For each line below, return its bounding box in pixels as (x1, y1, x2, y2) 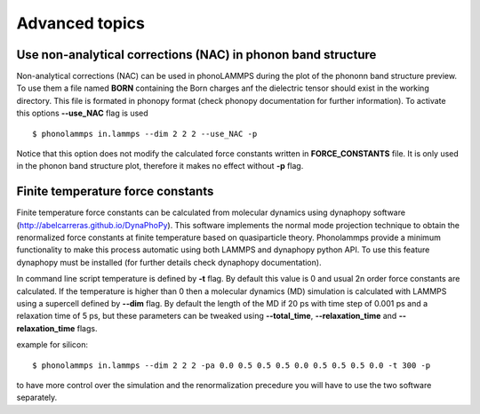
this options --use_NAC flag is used (16, 107, 148, 119)
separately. (16, 392, 58, 403)
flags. (76, 322, 98, 333)
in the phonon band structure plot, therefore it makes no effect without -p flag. (16, 161, 304, 171)
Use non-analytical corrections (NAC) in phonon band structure (16, 47, 377, 62)
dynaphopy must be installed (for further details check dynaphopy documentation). (16, 257, 322, 267)
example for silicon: (16, 339, 89, 350)
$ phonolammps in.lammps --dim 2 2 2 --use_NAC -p (32, 129, 258, 139)
